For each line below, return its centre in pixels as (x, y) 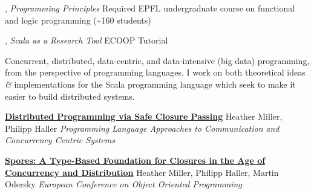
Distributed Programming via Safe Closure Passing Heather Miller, (144, 116)
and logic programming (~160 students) (78, 20)
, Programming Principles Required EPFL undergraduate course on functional (150, 8)
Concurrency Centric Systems (60, 140)
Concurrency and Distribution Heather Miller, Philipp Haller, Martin (142, 172)
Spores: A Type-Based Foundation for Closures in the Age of (135, 160)
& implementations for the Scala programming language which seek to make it (150, 84)
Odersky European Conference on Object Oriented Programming (123, 184)
